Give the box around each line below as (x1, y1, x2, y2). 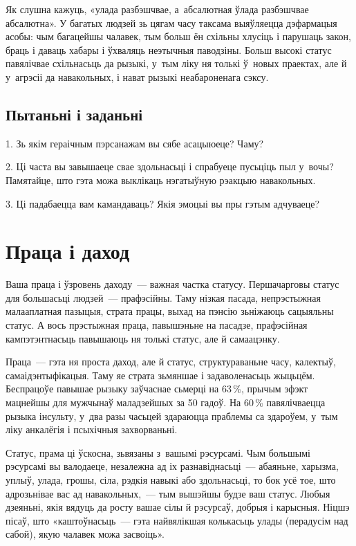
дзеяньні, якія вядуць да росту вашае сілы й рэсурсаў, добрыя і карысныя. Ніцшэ (6, 500, 350, 514)
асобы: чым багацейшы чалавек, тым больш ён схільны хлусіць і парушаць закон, (6, 29, 351, 44)
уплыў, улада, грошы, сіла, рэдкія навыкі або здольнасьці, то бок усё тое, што (6, 472, 336, 486)
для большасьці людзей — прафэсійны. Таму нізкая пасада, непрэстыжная (6, 290, 321, 304)
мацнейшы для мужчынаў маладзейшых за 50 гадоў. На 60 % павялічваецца (6, 395, 326, 410)
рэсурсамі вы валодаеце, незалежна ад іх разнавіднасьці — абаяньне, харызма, (6, 459, 339, 473)
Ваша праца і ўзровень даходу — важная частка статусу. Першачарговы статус (6, 277, 339, 291)
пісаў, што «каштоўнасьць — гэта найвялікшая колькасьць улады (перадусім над (6, 513, 348, 527)
